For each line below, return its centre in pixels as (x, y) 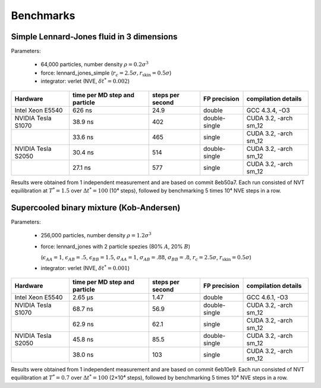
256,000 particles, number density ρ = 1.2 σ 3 (96, 235)
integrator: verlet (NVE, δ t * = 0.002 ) (85, 81)
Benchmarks (43, 15)
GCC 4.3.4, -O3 (268, 110)
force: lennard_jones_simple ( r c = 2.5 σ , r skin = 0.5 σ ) (106, 73)
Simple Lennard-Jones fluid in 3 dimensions (94, 37)
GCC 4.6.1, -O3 (267, 297)
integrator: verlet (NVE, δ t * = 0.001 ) (85, 268)
